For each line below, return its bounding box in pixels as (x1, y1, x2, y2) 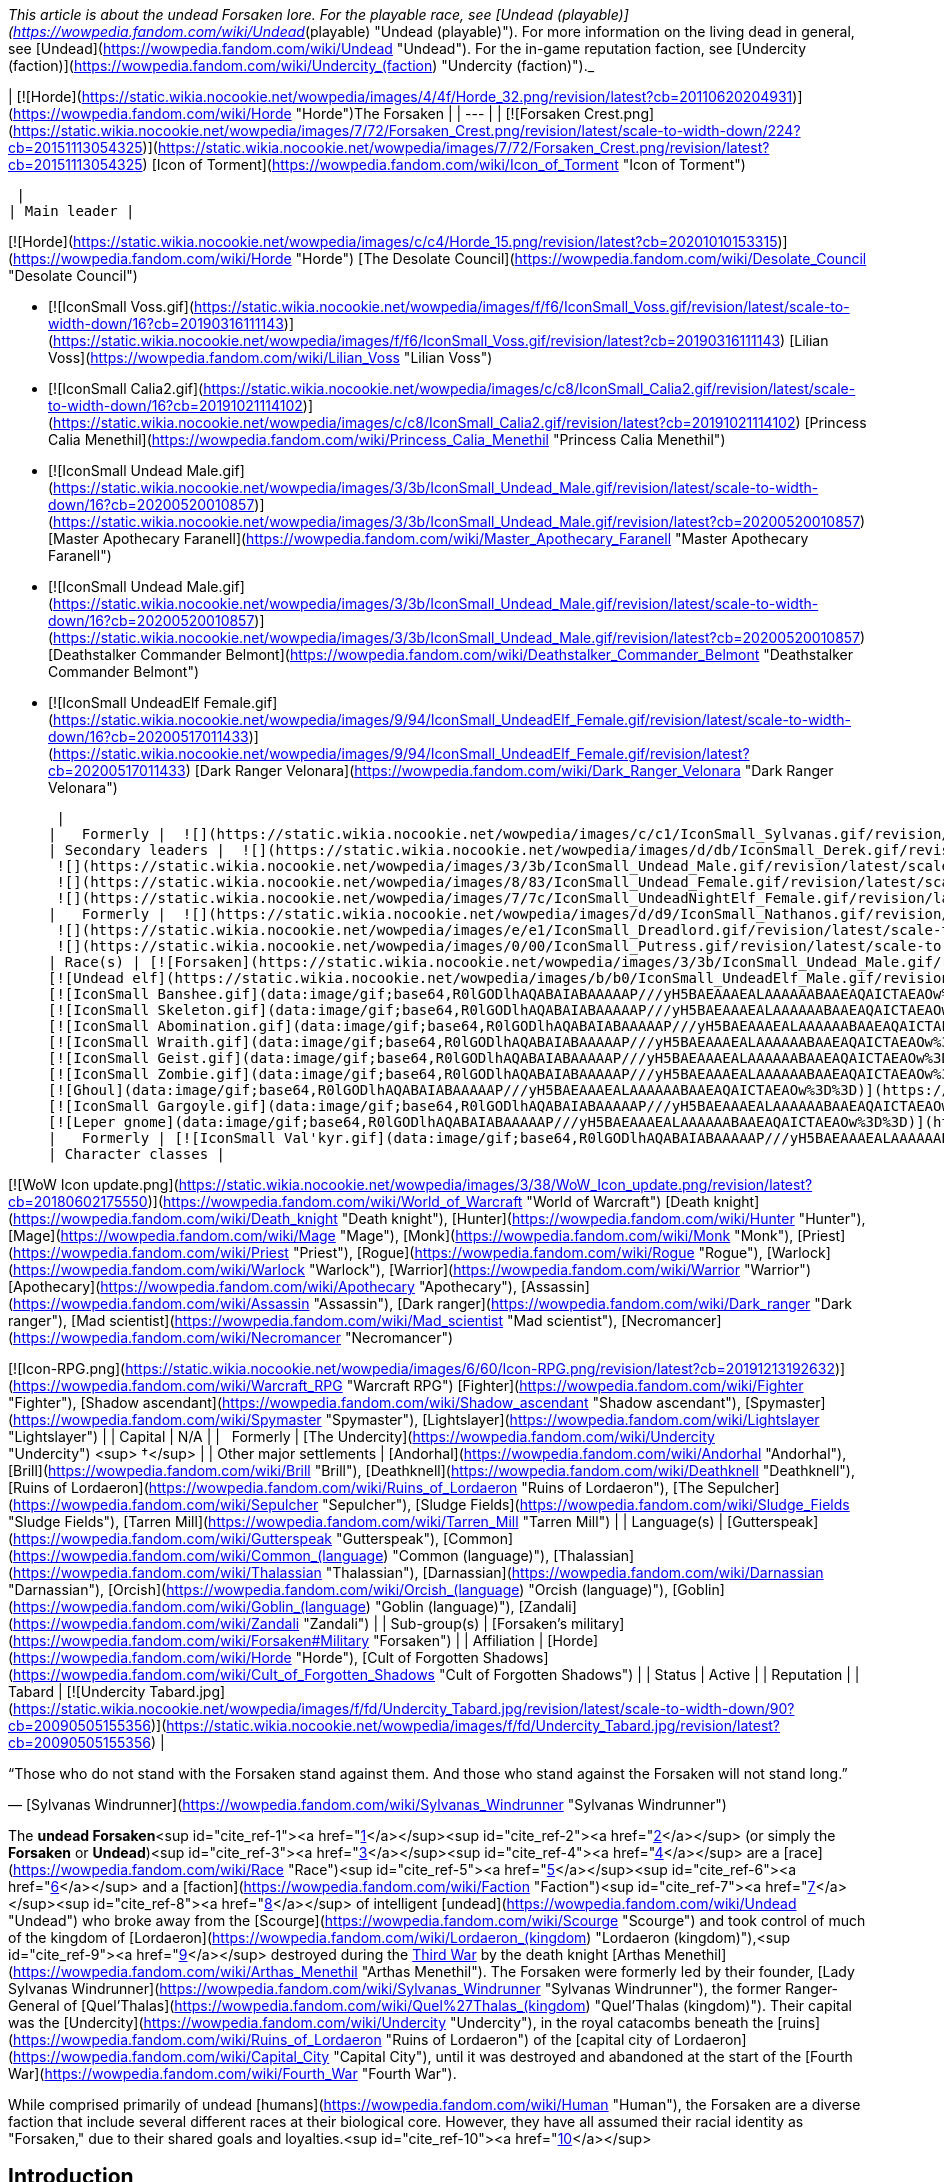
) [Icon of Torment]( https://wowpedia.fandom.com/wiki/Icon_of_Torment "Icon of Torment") (142, 156, 746, 173)
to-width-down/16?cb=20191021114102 (48, 397, 303, 414)
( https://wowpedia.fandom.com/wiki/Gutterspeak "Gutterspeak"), (8, 1530, 440, 1547)
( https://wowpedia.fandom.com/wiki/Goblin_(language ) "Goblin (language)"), (8, 1598, 515, 1615)
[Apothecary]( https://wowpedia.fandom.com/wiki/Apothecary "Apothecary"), (8, 1278, 517, 1295)
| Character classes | (48, 1146, 226, 1162)
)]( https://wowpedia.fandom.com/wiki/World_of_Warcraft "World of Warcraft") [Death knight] (147, 1193, 760, 1210)
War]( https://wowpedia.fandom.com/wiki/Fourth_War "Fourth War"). (8, 2065, 457, 2082)
